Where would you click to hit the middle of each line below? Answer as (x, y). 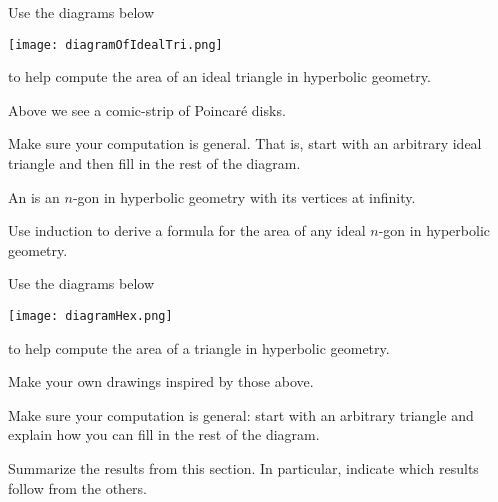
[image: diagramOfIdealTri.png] (115, 44)
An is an (34, 196)
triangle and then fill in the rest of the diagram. (154, 163)
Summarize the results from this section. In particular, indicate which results (243, 468)
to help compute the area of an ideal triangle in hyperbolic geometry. (219, 76)
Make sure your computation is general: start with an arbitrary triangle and (241, 414)
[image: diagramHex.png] (90, 316)
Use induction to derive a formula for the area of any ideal (187, 230)
